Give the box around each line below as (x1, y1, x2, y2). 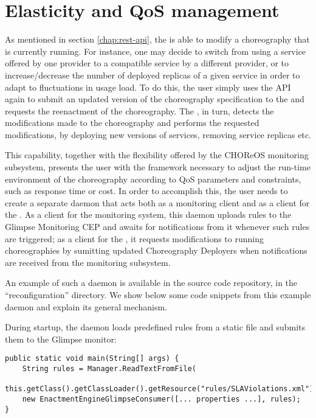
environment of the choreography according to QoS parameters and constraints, (5, 172, 301, 185)
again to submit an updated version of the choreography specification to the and (5, 92, 304, 105)
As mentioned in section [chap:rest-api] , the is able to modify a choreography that (5, 33, 310, 46)
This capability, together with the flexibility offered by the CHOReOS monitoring (5, 148, 309, 161)
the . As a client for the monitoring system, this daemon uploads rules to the (5, 208, 292, 221)
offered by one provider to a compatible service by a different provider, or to (5, 57, 289, 69)
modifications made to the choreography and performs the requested (5, 116, 259, 129)
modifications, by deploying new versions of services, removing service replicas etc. (5, 128, 311, 141)
